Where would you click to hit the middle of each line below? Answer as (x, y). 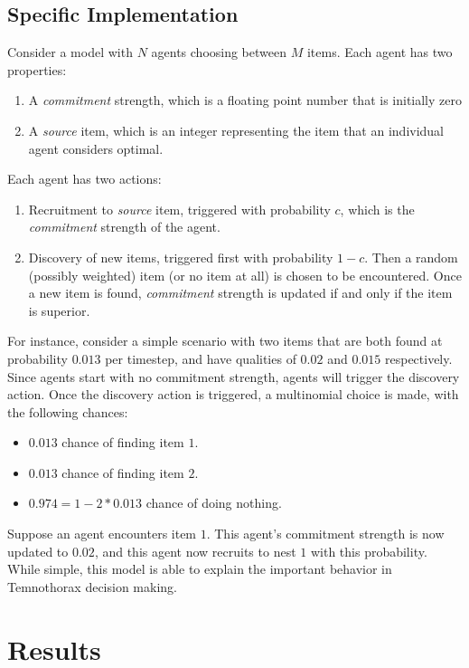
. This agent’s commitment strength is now (325, 534)
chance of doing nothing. (214, 503)
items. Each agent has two (380, 52)
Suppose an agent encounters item (102, 534)
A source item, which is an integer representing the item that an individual (236, 130)
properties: (37, 69)
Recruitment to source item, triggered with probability (179, 209)
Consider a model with (70, 52)
